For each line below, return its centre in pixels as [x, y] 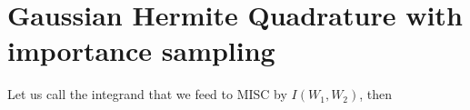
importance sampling [141, 50]
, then [376, 94]
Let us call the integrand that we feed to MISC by [147, 94]
